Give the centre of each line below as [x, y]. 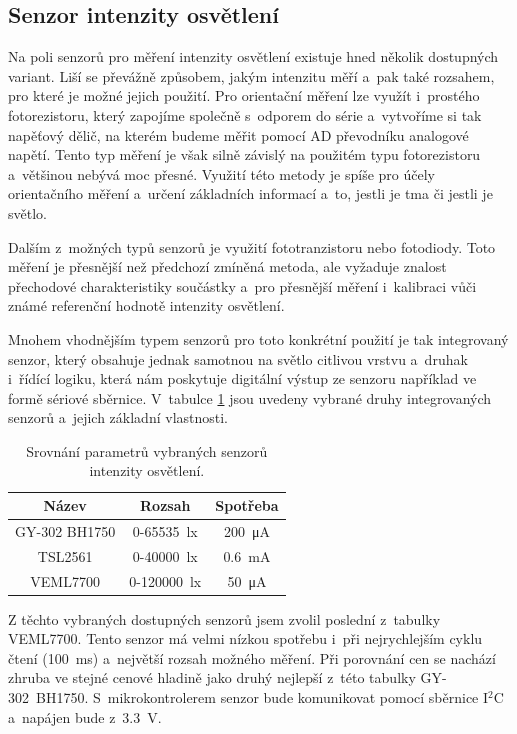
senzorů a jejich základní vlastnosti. [118, 417]
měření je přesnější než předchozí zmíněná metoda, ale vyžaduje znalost [227, 266]
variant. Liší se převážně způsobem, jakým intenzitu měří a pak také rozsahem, [251, 75]
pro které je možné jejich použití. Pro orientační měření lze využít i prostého [244, 95]
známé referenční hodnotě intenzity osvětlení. [146, 305]
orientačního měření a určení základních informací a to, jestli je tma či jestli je [250, 193]
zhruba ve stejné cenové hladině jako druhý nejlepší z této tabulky [212, 677]
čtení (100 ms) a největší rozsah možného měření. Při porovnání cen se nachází [252, 657]
